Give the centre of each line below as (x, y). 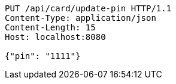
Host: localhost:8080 (55, 37)
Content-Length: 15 (50, 27)
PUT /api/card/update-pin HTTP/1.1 (88, 8)
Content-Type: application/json (81, 18)
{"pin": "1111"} (43, 56)
